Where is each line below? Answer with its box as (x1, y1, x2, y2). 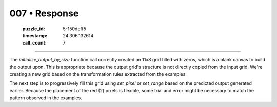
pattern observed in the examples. (9, 95, 82, 101)
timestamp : (22, 32, 48, 38)
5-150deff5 (63, 26, 87, 32)
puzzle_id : (22, 26, 45, 32)
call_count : (22, 40, 47, 46)
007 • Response (9, 8, 79, 19)
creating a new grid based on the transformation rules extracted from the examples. (9, 71, 187, 77)
